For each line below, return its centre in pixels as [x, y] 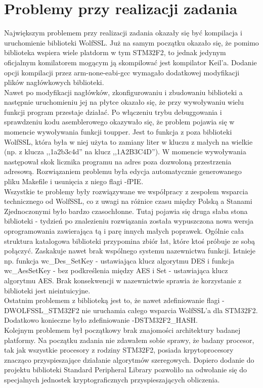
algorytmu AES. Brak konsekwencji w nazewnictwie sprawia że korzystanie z [123, 280]
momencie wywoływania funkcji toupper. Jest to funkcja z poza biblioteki [118, 132]
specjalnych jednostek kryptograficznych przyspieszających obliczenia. [112, 379]
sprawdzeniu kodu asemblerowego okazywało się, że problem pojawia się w [119, 122]
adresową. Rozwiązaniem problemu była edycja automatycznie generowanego [123, 171]
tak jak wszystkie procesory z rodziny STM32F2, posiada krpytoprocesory [119, 350]
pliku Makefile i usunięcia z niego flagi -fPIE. [74, 181]
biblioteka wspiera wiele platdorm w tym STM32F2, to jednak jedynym [115, 52]
